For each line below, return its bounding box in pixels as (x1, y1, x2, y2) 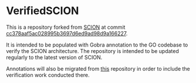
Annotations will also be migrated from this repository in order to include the (6, 65, 191, 72)
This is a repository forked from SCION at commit (6, 24, 126, 31)
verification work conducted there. (6, 71, 90, 78)
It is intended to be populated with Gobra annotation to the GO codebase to (6, 41, 188, 48)
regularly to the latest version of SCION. (6, 54, 103, 61)
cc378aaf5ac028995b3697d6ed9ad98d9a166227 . (6, 29, 128, 36)
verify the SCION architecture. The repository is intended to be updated (6, 47, 179, 54)
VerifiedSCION (6, 4, 79, 18)
